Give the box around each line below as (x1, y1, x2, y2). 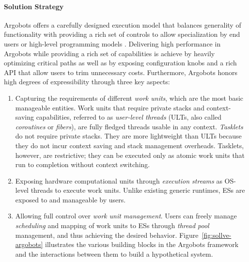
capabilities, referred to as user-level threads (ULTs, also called (36, 112, 222, 122)
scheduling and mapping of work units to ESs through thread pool (15, 220, 209, 231)
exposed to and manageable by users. (15, 194, 126, 204)
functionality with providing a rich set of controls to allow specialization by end (4, 29, 240, 39)
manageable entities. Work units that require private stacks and (15, 102, 204, 112)
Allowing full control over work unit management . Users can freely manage (15, 211, 237, 221)
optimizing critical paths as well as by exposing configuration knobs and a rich (4, 58, 237, 68)
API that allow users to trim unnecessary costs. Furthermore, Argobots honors (4, 67, 237, 77)
